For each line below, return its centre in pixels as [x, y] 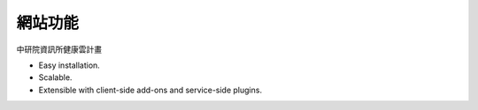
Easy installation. [69, 65]
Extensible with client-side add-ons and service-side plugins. [150, 90]
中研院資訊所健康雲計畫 [59, 49]
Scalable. [55, 77]
